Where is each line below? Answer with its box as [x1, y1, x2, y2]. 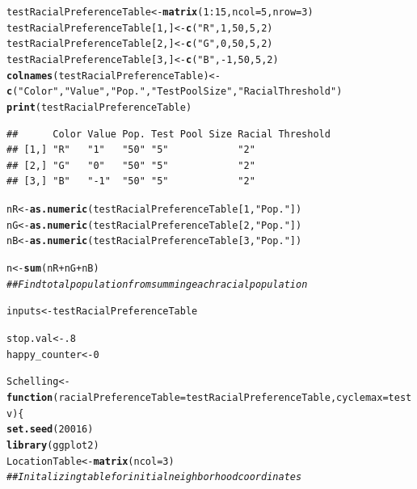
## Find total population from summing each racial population [6, 278, 308, 290]
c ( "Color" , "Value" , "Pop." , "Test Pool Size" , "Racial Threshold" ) [6, 86, 343, 98]
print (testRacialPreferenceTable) [6, 101, 192, 113]
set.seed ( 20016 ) [6, 424, 94, 436]
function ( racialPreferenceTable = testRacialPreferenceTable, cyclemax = [6, 391, 389, 403]
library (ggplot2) [6, 439, 99, 451]
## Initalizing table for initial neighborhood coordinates [6, 471, 302, 483]
